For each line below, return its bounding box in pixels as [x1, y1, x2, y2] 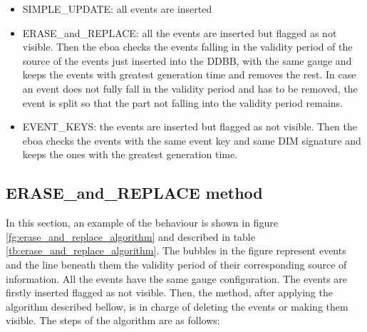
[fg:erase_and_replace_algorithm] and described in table [6, 229, 255, 244]
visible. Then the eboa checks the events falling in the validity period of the [22, 39, 353, 54]
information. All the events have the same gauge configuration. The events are [6, 271, 348, 286]
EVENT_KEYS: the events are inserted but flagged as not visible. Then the [22, 119, 357, 134]
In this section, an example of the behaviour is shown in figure [6, 215, 278, 230]
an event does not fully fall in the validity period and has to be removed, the [22, 81, 358, 95]
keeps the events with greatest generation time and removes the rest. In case [22, 67, 356, 82]
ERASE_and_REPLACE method [6, 182, 263, 204]
